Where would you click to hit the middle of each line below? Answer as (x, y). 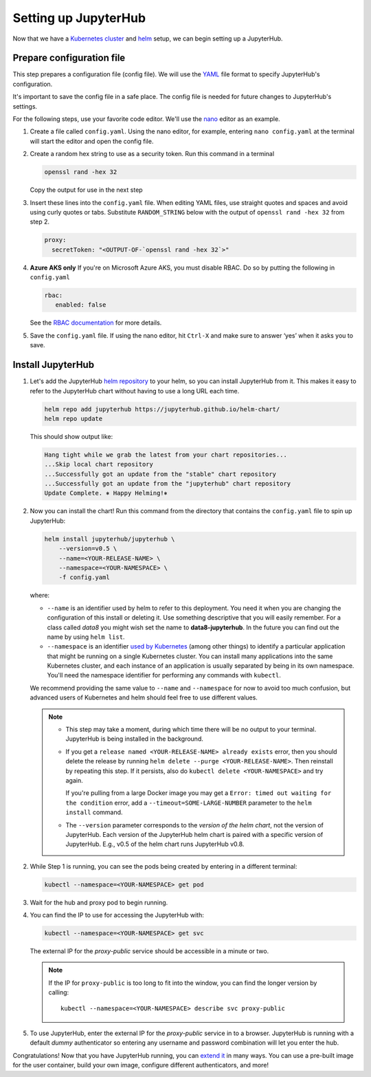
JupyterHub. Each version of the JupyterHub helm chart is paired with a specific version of (194, 834)
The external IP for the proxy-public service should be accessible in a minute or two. (149, 951)
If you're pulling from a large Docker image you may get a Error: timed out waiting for (199, 793)
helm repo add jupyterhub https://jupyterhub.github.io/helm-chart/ (162, 409)
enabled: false (81, 305)
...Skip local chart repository (99, 465)
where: (40, 596)
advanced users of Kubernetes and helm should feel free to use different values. (144, 697)
